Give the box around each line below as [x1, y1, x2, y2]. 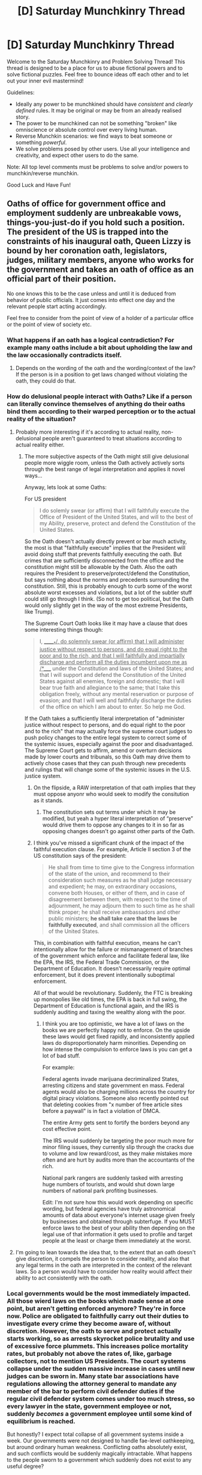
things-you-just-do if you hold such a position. [7, 218, 185, 228]
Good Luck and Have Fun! [7, 181, 71, 188]
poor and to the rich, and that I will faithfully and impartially [39, 652, 185, 659]
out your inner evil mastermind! [7, 77, 84, 84]
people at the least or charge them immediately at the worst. [42, 1237, 191, 1245]
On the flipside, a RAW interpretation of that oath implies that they [33, 784, 196, 792]
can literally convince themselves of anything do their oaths [7, 399, 185, 408]
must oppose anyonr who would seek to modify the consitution [33, 790, 189, 798]
